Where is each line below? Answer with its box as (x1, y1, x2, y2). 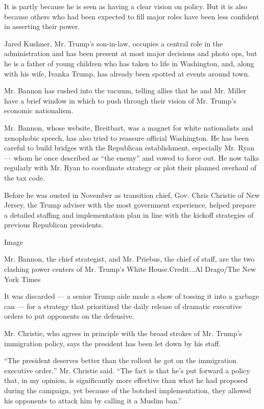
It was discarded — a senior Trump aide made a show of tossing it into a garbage (4, 291, 259, 301)
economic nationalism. (4, 105, 74, 116)
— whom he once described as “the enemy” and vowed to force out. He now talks (4, 152, 259, 163)
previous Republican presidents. (4, 219, 104, 230)
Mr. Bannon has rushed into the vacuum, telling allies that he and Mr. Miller (4, 85, 247, 96)
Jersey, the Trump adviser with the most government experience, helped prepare (4, 199, 256, 210)
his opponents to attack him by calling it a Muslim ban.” (4, 395, 182, 405)
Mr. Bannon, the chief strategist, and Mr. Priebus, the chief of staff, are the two (4, 253, 255, 264)
